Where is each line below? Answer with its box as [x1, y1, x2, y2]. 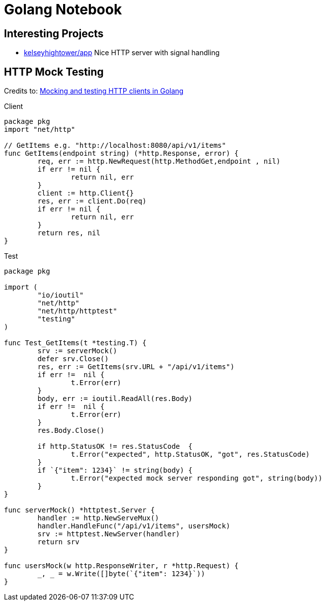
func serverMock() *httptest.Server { [4, 506, 155, 514]
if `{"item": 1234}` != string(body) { [37, 466, 193, 475]
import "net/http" [4, 125, 76, 134]
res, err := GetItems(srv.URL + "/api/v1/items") [37, 363, 235, 371]
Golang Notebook [4, 1, 122, 18]
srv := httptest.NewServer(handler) [37, 530, 180, 538]
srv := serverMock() [37, 347, 117, 355]
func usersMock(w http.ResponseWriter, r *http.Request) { [4, 562, 239, 570]
